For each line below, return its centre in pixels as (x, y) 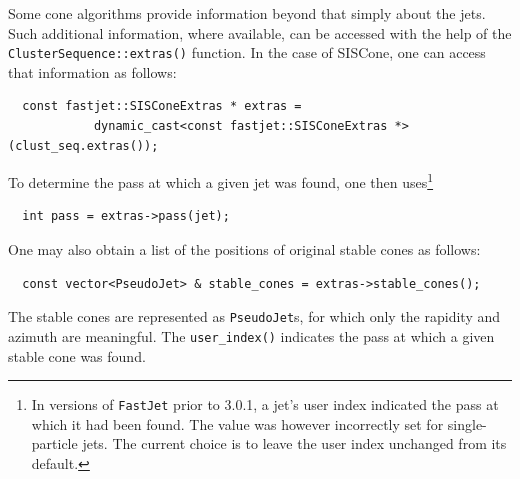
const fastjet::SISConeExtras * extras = (162, 106)
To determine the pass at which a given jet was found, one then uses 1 (221, 180)
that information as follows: (92, 71)
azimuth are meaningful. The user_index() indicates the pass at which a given (251, 335)
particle (54, 443)
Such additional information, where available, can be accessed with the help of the (260, 32)
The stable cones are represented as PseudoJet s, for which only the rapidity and (254, 316)
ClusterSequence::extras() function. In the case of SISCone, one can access (247, 52)
